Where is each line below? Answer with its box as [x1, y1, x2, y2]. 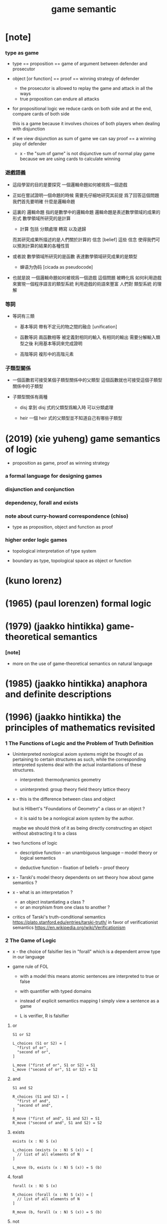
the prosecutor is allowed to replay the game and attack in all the [19, 85, 153, 91]
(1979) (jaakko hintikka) [5, 620, 105, 632]
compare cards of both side [12, 111, 70, 117]
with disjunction [12, 126, 45, 132]
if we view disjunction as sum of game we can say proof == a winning [12, 136, 156, 142]
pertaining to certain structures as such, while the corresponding [12, 756, 146, 762]
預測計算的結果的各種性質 [16, 243, 70, 249]
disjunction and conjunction [5, 486, 75, 493]
